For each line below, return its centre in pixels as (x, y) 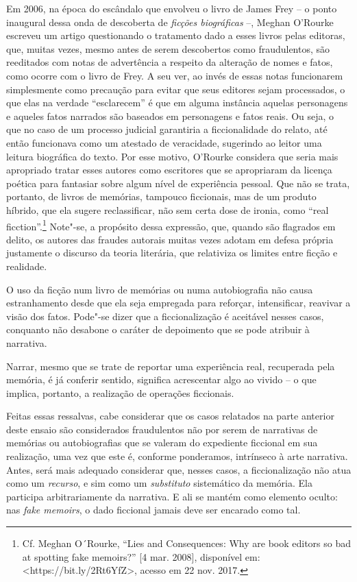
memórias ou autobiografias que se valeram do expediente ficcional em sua (162, 442)
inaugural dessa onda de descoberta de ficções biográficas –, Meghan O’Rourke (170, 22)
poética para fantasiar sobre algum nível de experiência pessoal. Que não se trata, (178, 183)
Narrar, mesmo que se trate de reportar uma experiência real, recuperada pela (171, 366)
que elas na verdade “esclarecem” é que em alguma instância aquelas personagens (177, 102)
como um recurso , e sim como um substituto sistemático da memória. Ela (159, 483)
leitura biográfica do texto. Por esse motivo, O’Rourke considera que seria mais (172, 156)
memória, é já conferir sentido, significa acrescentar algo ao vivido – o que (161, 379)
